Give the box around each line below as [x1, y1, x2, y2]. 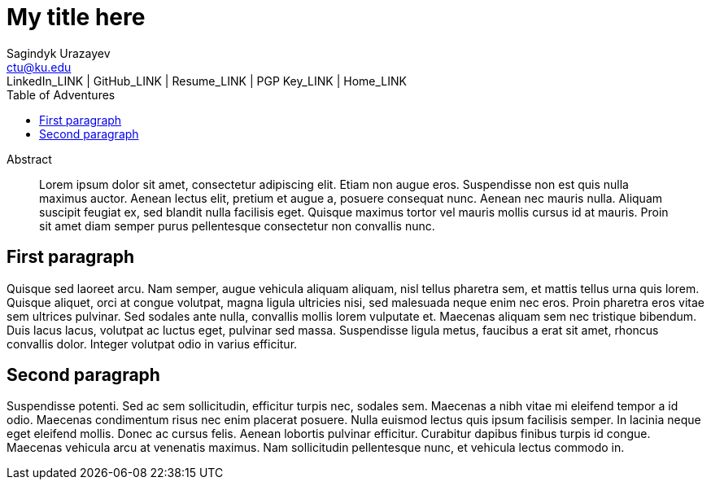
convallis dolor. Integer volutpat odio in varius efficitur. [7, 336, 298, 351]
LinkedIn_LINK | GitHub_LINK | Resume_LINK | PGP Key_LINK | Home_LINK [7, 73, 407, 88]
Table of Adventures [7, 87, 116, 102]
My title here [7, 3, 146, 31]
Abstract [7, 151, 52, 166]
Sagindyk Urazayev [7, 46, 111, 60]
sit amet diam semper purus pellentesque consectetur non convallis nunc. [39, 218, 435, 233]
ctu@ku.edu [7, 59, 72, 74]
